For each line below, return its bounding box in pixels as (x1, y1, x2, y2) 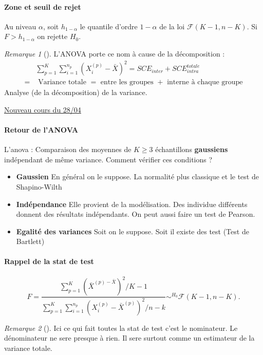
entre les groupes (100, 79, 154, 86)
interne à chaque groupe (167, 79, 243, 86)
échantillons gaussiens (155, 144, 228, 155)
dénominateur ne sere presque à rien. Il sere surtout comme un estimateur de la (4, 332, 255, 343)
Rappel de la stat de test (4, 256, 94, 267)
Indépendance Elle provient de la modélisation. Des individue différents (16, 198, 248, 209)
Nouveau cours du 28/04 (4, 104, 81, 115)
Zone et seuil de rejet (4, 1, 81, 12)
